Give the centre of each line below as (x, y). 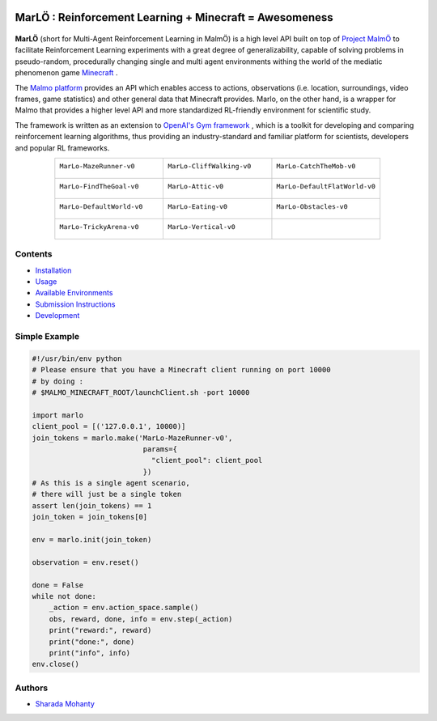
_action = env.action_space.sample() (124, 608)
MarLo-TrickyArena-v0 (99, 227)
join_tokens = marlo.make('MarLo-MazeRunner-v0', (132, 438)
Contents (34, 254)
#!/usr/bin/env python (77, 358)
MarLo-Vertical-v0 (202, 227)
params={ (160, 449)
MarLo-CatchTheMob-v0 (316, 166)
